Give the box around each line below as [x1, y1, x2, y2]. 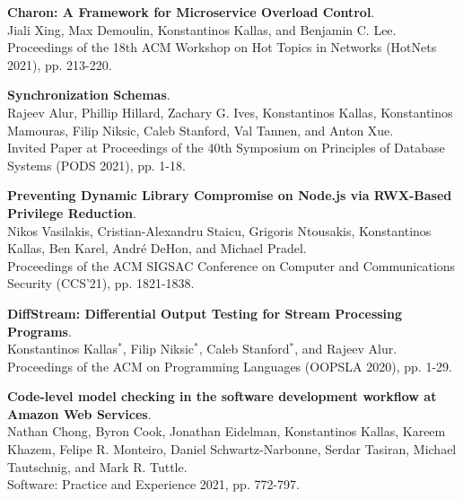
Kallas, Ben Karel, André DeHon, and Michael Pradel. [7, 239, 307, 258]
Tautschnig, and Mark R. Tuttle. [7, 457, 188, 476]
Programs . [7, 321, 72, 340]
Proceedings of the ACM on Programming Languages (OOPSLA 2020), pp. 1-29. [7, 356, 452, 375]
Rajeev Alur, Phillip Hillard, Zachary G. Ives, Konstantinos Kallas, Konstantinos [7, 102, 453, 121]
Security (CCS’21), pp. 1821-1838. [7, 274, 195, 293]
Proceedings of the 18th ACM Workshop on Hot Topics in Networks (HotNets [7, 38, 437, 57]
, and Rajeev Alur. [294, 339, 397, 358]
